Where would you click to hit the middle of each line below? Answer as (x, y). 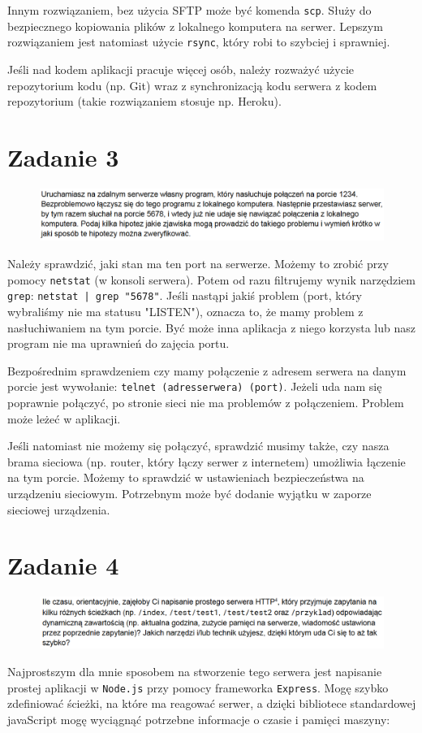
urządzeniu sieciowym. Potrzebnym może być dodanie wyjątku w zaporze (189, 493)
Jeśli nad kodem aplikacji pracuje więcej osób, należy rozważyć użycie (181, 69)
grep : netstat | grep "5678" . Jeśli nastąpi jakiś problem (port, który (185, 295)
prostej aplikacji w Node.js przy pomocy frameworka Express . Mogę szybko (198, 687)
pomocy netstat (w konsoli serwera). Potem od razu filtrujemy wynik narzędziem (211, 279)
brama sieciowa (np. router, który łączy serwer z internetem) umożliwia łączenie (207, 461)
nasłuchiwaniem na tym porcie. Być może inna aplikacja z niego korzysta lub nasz (211, 327)
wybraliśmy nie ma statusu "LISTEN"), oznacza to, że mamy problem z (185, 311)
